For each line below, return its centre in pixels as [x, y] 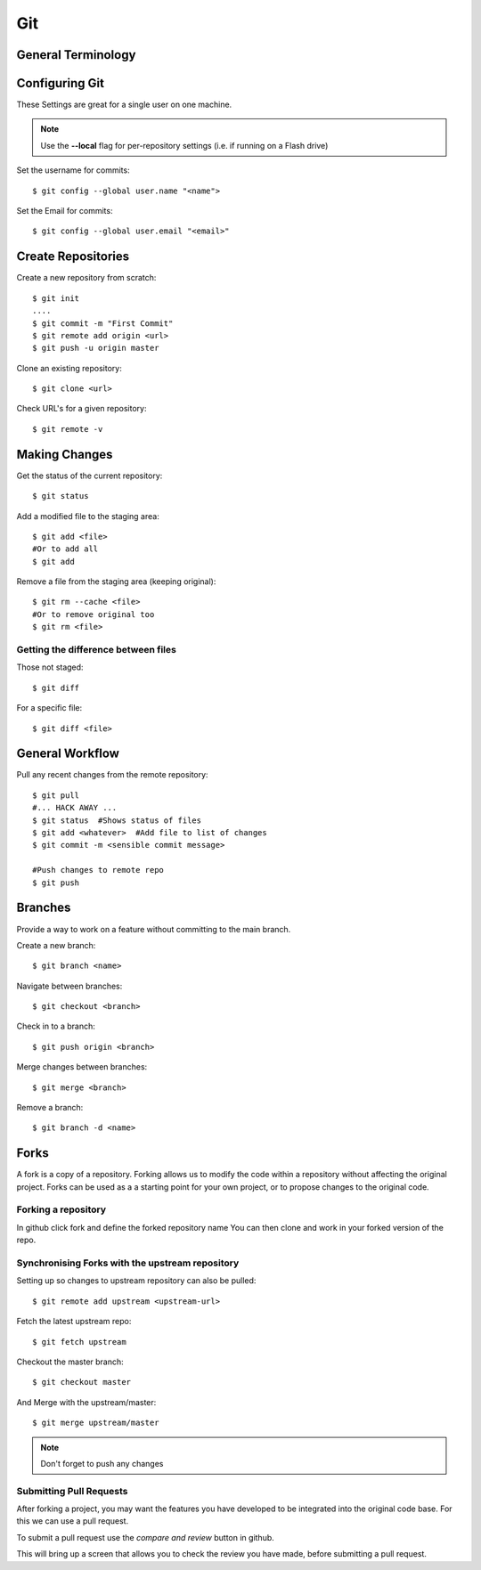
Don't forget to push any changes [102, 1463]
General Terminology [76, 55]
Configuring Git [60, 83]
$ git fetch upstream [79, 1342]
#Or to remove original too [94, 614]
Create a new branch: [56, 945]
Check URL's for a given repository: [82, 409]
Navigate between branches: [69, 986]
